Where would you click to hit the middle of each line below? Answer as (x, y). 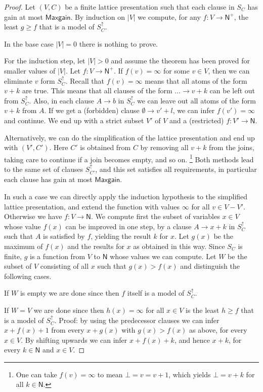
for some (176, 70)
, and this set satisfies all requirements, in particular (176, 169)
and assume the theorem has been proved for (180, 61)
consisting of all (64, 266)
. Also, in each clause (61, 100)
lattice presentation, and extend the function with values (92, 206)
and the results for (96, 246)
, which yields (190, 374)
